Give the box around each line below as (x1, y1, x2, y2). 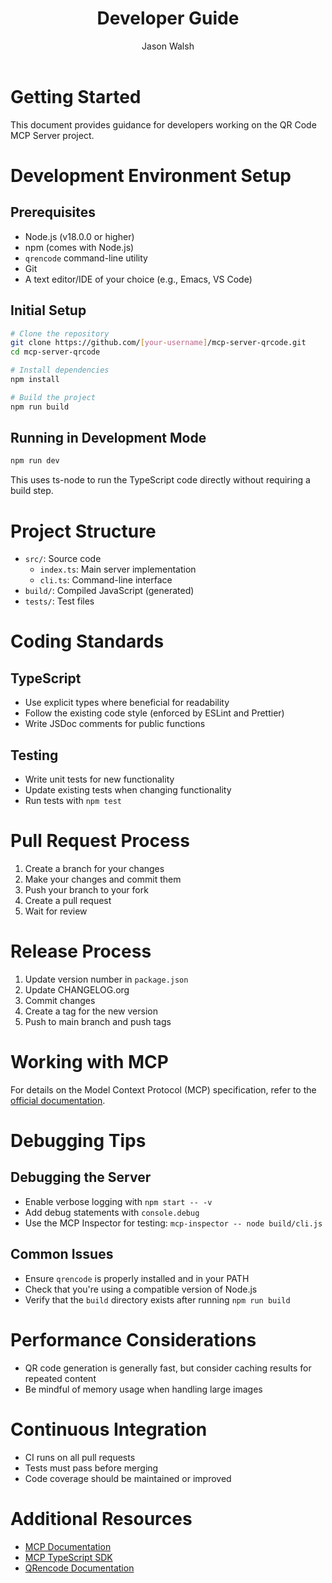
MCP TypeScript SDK (24, 1551, 113, 1563)
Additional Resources (10, 1507, 193, 1530)
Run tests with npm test (24, 795, 122, 807)
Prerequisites (10, 204, 96, 221)
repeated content (24, 1372, 97, 1384)
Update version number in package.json (24, 973, 189, 985)
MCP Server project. (10, 129, 95, 141)
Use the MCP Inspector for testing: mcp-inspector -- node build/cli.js (24, 1217, 323, 1229)
